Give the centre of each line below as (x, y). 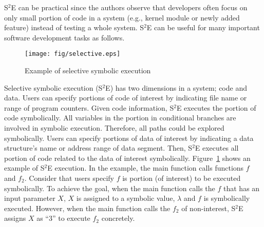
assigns (15, 218)
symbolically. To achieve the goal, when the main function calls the (110, 188)
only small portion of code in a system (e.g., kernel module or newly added (122, 17)
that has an (242, 188)
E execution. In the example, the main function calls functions (146, 168)
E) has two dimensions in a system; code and (176, 87)
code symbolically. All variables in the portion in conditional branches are (120, 118)
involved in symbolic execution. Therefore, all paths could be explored (114, 128)
